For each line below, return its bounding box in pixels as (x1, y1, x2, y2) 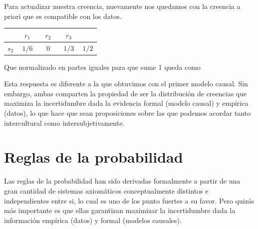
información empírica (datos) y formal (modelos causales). (4, 215, 182, 225)
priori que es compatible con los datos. (4, 10, 122, 21)
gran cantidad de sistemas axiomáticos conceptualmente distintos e (4, 185, 209, 196)
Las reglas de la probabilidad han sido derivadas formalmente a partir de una (4, 176, 241, 186)
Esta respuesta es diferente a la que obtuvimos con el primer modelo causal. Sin (4, 78, 248, 89)
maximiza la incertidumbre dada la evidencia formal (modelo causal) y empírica (4, 98, 249, 108)
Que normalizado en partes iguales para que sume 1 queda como (4, 61, 201, 72)
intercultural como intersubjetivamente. (4, 117, 125, 128)
